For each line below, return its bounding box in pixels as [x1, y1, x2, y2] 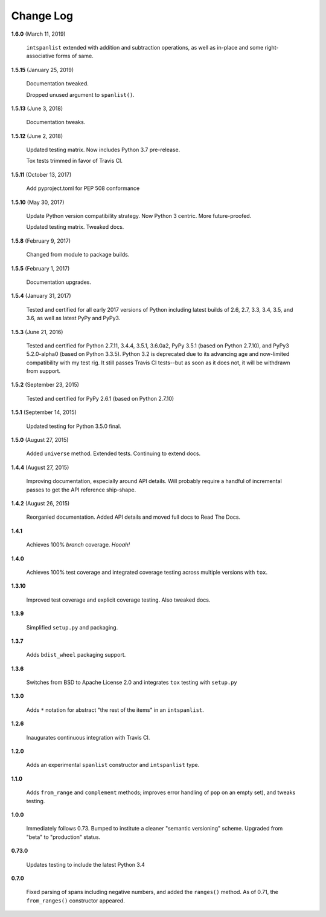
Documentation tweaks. [26, 119, 86, 126]
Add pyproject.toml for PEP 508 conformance [26, 185, 140, 192]
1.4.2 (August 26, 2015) [11, 500, 70, 507]
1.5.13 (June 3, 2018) [11, 105, 63, 112]
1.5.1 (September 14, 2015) [11, 409, 77, 416]
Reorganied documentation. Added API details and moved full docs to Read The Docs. [26, 513, 241, 521]
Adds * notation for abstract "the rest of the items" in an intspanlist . [26, 706, 205, 714]
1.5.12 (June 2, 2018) [11, 132, 63, 139]
